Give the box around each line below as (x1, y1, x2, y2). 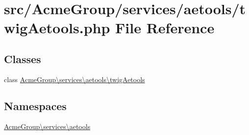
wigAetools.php (4, 18, 110, 38)
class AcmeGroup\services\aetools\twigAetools (4, 74, 145, 84)
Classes (4, 51, 41, 66)
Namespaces (4, 98, 67, 113)
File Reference (115, 18, 215, 38)
